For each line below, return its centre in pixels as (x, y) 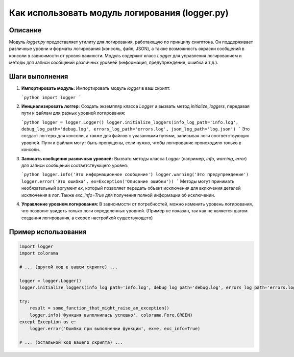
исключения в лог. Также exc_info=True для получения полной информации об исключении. (118, 195)
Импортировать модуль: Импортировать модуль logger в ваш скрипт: (96, 88)
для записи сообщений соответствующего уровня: (75, 166)
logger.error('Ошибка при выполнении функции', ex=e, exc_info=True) (115, 329)
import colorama (39, 253)
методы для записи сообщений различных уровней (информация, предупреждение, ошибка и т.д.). (114, 63)
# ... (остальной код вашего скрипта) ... (71, 343)
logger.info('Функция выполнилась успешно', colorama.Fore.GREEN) (111, 315)
